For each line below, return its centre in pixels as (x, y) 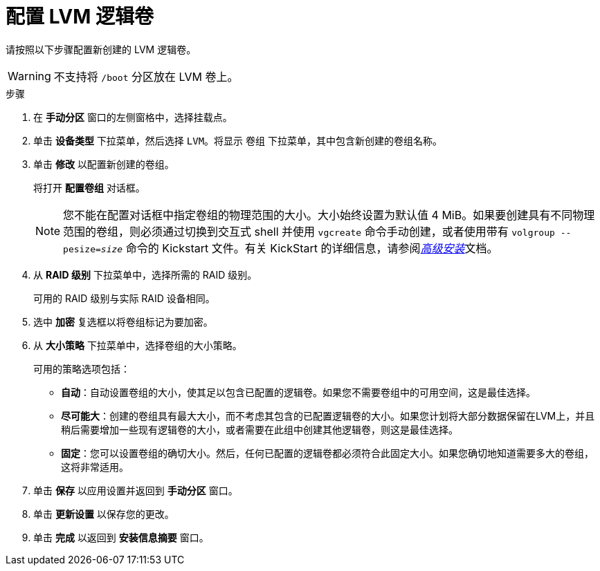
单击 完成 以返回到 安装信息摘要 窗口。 (121, 537)
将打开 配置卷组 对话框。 (89, 187)
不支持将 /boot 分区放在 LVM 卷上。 (146, 76)
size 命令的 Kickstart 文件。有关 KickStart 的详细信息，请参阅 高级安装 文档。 (299, 248)
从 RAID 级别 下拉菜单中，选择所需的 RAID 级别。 (145, 274)
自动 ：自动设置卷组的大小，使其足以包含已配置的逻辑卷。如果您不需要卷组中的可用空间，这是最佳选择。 (298, 392)
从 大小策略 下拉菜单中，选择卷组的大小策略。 (138, 345)
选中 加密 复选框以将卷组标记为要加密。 (123, 321)
